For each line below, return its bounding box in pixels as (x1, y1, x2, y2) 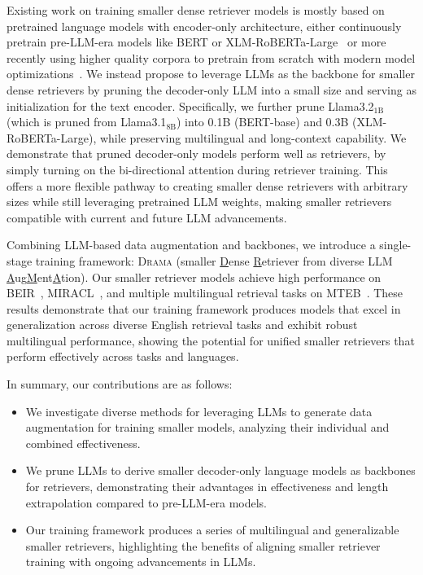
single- (379, 236, 412, 253)
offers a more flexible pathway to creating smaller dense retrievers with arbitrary (7, 177, 408, 194)
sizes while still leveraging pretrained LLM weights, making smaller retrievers (7, 193, 392, 210)
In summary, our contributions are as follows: (7, 375, 233, 393)
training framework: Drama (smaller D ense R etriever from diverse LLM (35, 252, 393, 269)
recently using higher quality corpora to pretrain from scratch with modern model (7, 49, 416, 66)
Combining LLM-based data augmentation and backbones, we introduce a (7, 236, 376, 253)
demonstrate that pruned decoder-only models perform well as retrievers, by (7, 145, 386, 162)
